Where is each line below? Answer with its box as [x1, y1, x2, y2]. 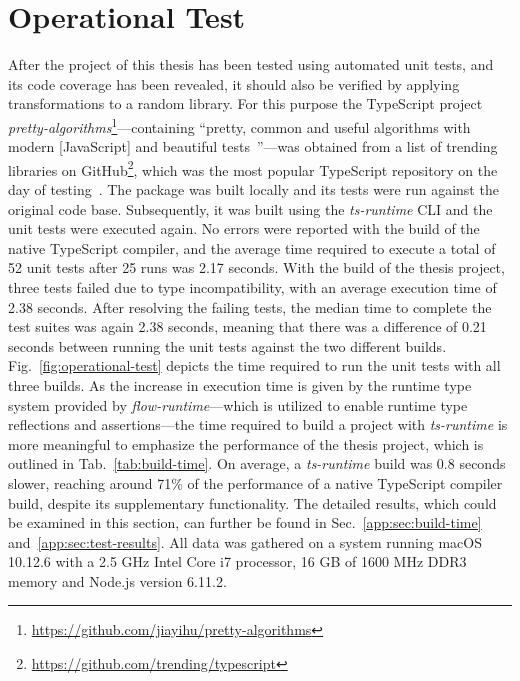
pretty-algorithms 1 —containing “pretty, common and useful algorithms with [8, 113, 471, 137]
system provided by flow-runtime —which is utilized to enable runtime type [8, 394, 468, 415]
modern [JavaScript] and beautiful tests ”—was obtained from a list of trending [8, 136, 498, 157]
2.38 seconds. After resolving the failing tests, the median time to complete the [8, 296, 492, 317]
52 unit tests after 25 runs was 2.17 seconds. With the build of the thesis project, [8, 257, 505, 278]
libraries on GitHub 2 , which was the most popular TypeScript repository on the [8, 156, 498, 180]
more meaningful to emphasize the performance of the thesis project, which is [8, 433, 484, 454]
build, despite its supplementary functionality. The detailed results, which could [8, 492, 497, 513]
